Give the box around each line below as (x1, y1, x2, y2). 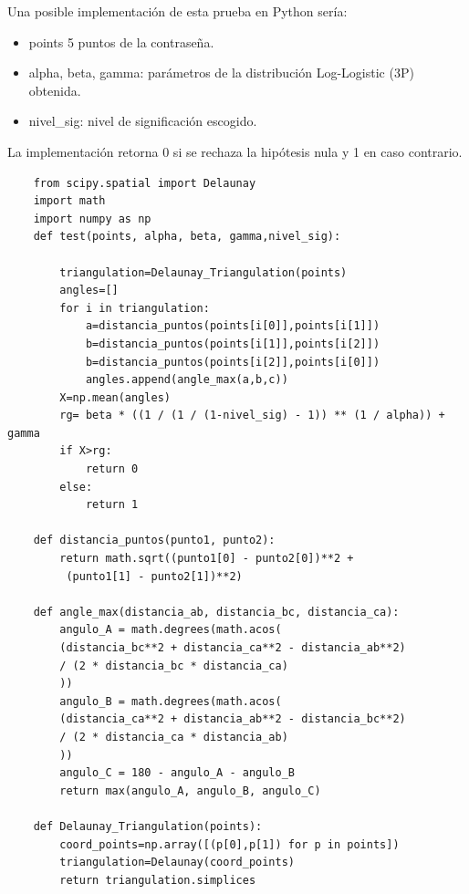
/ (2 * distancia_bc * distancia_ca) (59, 659, 288, 672)
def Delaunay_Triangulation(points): (33, 819, 263, 833)
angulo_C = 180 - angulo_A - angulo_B (59, 766, 295, 780)
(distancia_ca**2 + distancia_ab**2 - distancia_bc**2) (59, 712, 406, 726)
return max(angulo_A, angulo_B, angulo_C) (59, 784, 321, 797)
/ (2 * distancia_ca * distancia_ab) (59, 730, 288, 743)
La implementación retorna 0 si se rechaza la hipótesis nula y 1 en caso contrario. (7, 141, 463, 161)
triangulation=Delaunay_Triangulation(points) (59, 265, 348, 279)
